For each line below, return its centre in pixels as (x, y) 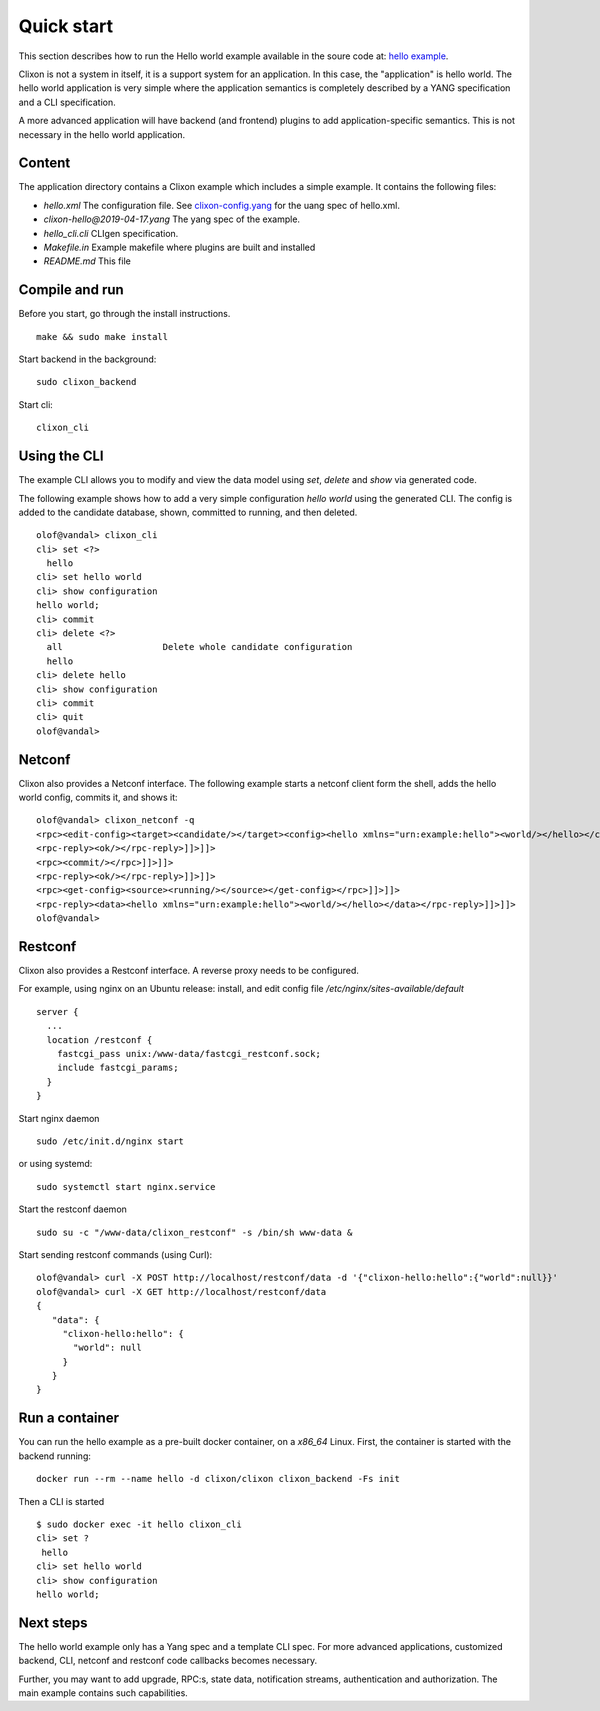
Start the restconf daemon (72, 1209)
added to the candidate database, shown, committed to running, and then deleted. (188, 512)
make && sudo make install (102, 336)
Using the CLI (61, 456)
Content (44, 163)
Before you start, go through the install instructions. (124, 314)
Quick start (66, 26)
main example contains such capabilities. (103, 1692)
